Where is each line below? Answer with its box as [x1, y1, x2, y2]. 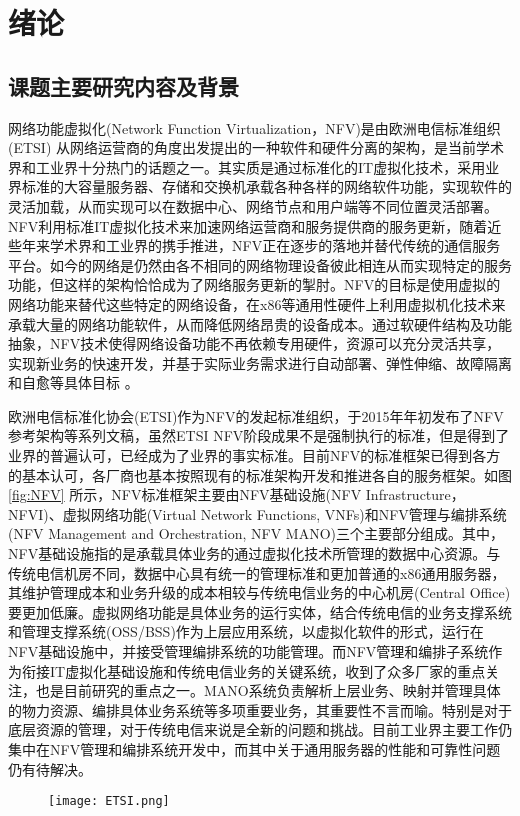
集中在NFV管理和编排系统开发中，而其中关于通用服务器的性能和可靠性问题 [8, 738, 501, 759]
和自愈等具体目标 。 [8, 372, 139, 393]
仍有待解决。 [8, 758, 92, 779]
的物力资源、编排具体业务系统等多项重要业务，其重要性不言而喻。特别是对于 [8, 699, 512, 720]
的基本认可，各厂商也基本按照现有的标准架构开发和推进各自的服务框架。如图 [8, 464, 512, 485]
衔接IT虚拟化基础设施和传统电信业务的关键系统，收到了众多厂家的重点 [21, 660, 486, 681]
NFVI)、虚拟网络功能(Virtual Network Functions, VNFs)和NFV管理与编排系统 [8, 503, 507, 524]
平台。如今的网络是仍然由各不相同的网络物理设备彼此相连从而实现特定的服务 [8, 254, 512, 275]
